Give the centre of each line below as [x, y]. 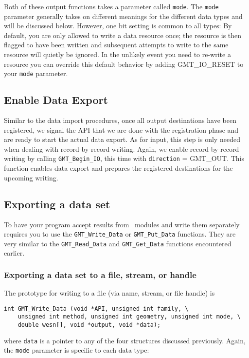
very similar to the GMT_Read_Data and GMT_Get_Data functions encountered [118, 243]
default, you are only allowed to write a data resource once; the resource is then [123, 35]
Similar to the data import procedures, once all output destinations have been [120, 120]
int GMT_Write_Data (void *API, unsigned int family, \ [96, 308]
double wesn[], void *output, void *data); [89, 325]
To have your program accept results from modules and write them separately [122, 224]
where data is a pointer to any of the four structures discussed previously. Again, [125, 340]
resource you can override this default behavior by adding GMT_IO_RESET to [124, 64]
